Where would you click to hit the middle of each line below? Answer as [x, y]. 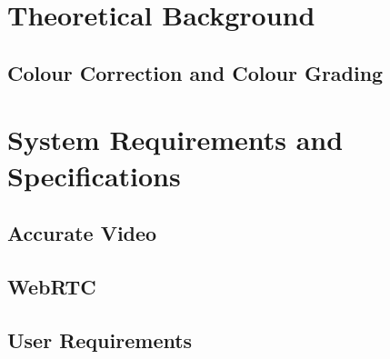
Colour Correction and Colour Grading [195, 72]
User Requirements [100, 339]
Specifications [94, 175]
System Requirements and [175, 140]
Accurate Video [82, 233]
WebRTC [52, 286]
